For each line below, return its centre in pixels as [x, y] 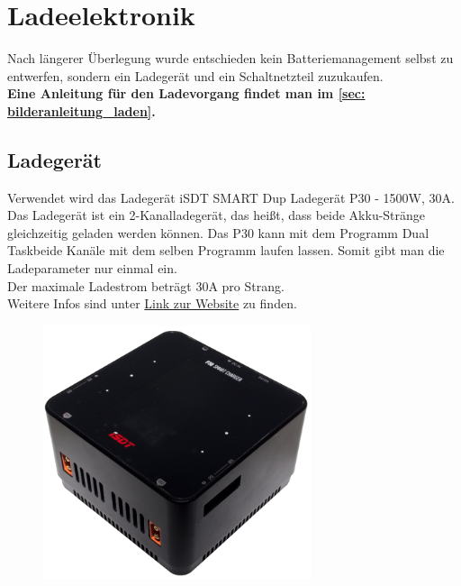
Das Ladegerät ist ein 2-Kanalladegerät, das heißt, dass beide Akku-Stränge [217, 215]
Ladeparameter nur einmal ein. [92, 268]
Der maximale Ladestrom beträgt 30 [108, 285]
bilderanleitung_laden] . [81, 110]
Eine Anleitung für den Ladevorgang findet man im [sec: [186, 93]
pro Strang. [253, 285]
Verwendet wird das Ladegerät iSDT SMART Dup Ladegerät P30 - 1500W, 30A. [231, 197]
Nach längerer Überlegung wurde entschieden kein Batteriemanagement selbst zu [230, 58]
